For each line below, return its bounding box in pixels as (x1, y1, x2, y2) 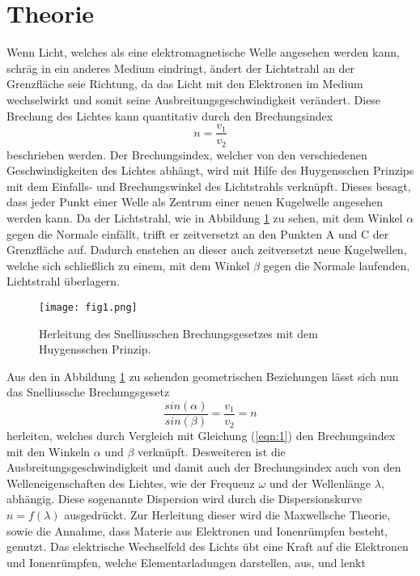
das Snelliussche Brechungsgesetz (6, 383, 170, 400)
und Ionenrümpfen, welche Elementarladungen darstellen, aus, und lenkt (6, 553, 366, 570)
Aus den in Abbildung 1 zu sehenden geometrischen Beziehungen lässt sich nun (6, 367, 399, 384)
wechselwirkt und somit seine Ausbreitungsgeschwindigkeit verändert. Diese (6, 91, 381, 108)
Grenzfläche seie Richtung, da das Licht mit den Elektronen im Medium (6, 75, 363, 92)
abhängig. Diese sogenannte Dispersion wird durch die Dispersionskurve (6, 490, 363, 507)
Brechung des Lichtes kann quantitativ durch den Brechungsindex (6, 107, 333, 124)
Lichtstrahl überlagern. (6, 273, 121, 290)
